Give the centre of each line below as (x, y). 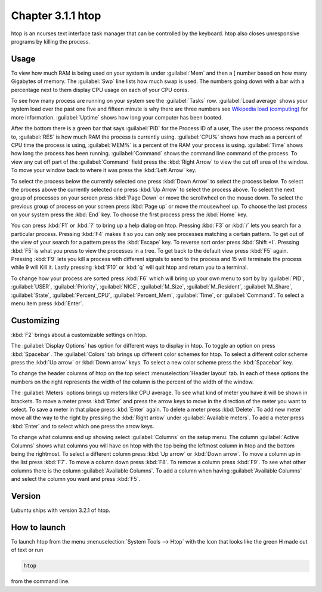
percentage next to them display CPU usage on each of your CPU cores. (100, 90)
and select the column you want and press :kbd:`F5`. (75, 479)
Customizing (35, 320)
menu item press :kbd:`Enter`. (47, 303)
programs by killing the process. (51, 41)
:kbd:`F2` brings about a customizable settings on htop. (79, 335)
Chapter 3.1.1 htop (56, 16)
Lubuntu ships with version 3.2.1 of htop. (61, 510)
